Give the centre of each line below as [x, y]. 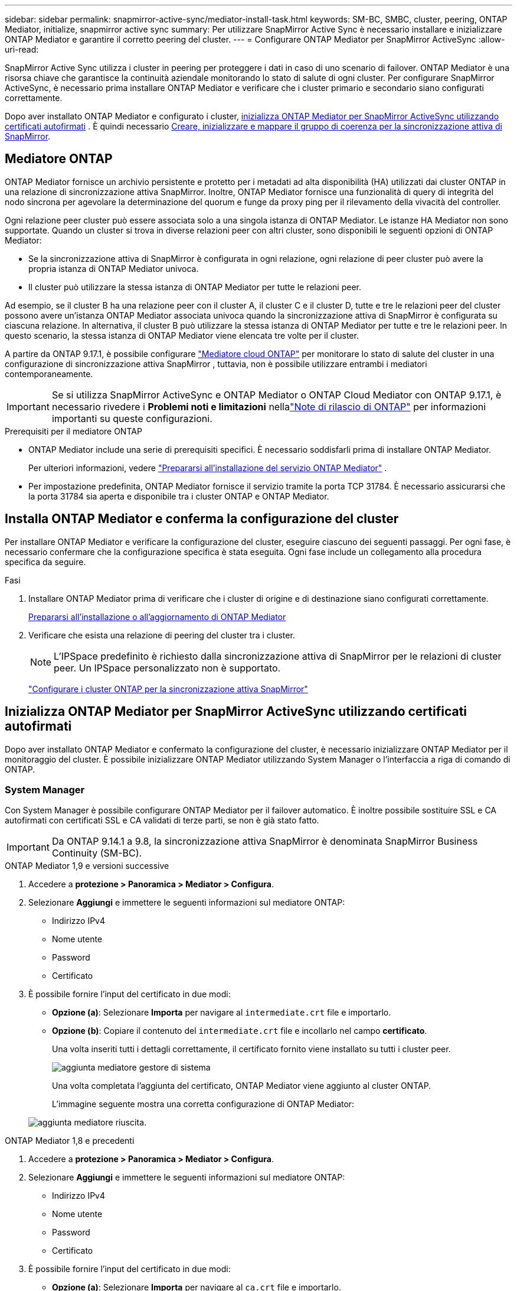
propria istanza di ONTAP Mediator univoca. [114, 268]
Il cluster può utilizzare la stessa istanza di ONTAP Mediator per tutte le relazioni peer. [195, 287]
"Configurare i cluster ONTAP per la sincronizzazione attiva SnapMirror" [168, 689]
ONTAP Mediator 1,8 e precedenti [70, 1141]
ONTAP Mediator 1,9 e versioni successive [87, 866]
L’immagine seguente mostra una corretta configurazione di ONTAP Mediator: [203, 1104]
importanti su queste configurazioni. [132, 418]
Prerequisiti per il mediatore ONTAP [73, 431]
